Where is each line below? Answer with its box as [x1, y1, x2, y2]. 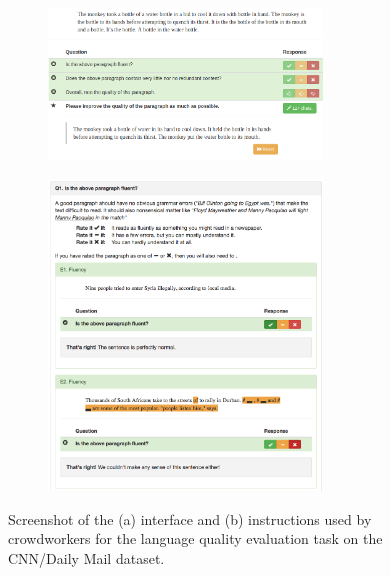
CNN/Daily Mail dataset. [8, 548, 165, 569]
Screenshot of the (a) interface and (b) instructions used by [8, 508, 372, 529]
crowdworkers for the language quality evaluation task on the [8, 528, 383, 549]
